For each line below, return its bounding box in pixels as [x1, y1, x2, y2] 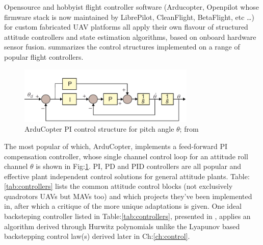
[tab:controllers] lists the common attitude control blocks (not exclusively [4, 181, 233, 191]
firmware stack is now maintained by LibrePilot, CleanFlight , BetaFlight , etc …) [4, 11, 254, 22]
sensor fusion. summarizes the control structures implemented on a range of [4, 41, 240, 52]
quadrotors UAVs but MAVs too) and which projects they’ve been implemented [4, 190, 252, 201]
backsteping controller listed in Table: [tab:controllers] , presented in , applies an [4, 211, 251, 222]
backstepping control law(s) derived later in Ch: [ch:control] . [4, 231, 190, 241]
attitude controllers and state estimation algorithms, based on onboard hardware [4, 31, 256, 42]
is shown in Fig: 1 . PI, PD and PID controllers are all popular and [36, 161, 242, 171]
